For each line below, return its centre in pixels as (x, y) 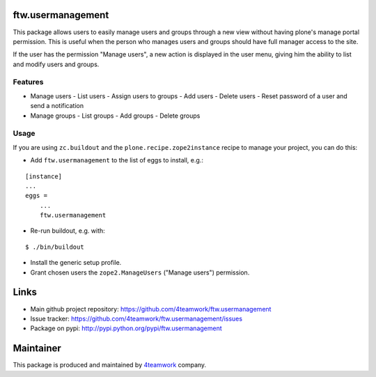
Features (28, 82)
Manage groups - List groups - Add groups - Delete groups (115, 116)
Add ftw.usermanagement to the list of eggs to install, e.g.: (117, 160)
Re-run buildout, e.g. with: (68, 231)
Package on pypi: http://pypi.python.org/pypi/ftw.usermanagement (126, 328)
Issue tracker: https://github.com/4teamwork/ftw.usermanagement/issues (136, 318)
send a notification (57, 106)
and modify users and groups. (56, 64)
